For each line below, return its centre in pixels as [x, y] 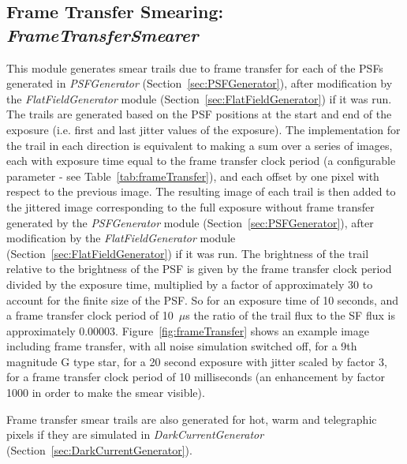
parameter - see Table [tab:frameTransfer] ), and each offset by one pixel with [193, 176]
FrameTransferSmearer [103, 34]
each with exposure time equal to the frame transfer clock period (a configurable [201, 161]
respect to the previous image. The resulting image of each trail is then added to [201, 191]
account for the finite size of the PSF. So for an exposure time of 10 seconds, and [203, 299]
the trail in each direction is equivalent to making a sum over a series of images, [200, 145]
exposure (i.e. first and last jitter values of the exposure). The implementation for [203, 129]
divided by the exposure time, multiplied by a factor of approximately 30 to [190, 284]
